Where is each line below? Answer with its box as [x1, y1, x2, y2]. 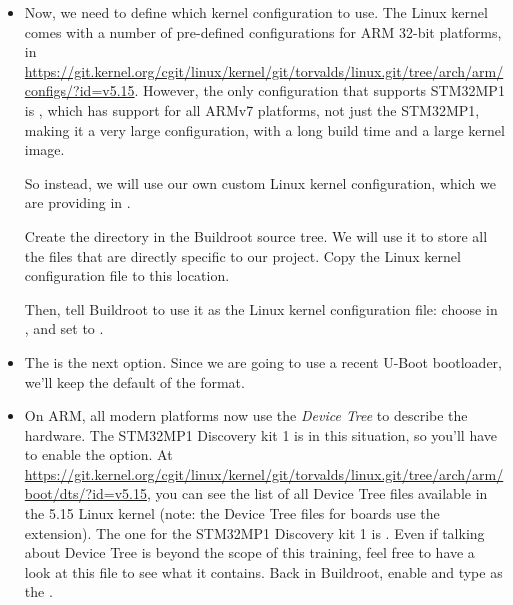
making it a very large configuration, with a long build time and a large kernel [24, 119, 505, 140]
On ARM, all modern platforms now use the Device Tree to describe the [24, 405, 468, 426]
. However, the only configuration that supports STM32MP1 [134, 80, 505, 101]
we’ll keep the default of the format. [24, 371, 245, 392]
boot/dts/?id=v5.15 [24, 483, 148, 504]
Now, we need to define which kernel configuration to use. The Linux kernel [24, 2, 488, 22]
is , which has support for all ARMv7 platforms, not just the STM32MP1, [24, 99, 480, 120]
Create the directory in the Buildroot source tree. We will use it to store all [24, 225, 488, 246]
